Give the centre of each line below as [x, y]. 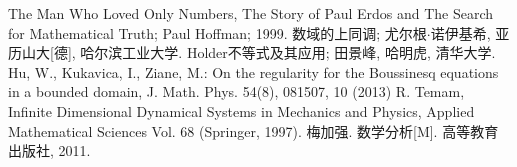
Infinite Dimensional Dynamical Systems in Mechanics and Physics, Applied [241, 110]
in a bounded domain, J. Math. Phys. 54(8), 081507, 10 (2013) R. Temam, [236, 91]
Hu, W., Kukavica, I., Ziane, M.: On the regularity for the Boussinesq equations [253, 71]
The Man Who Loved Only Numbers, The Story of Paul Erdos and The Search [251, 13]
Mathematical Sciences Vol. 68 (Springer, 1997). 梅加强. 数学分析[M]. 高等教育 [253, 130]
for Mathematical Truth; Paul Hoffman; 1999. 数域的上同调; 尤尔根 [217, 32]
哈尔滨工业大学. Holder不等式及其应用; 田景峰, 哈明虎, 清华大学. [288, 52]
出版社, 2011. [49, 150]
